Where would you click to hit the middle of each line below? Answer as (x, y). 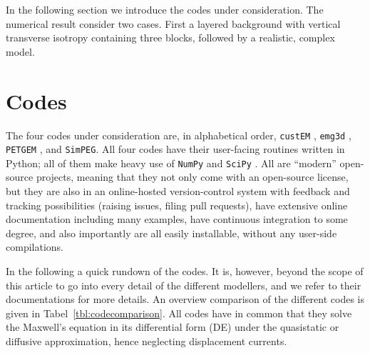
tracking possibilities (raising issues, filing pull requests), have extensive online (177, 205)
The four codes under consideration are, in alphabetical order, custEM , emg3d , (179, 135)
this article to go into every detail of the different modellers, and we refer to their (184, 285)
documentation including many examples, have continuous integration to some (177, 219)
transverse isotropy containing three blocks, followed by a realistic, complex (170, 38)
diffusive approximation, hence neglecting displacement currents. (147, 341)
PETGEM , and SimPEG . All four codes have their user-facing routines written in (175, 149)
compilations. (35, 247)
